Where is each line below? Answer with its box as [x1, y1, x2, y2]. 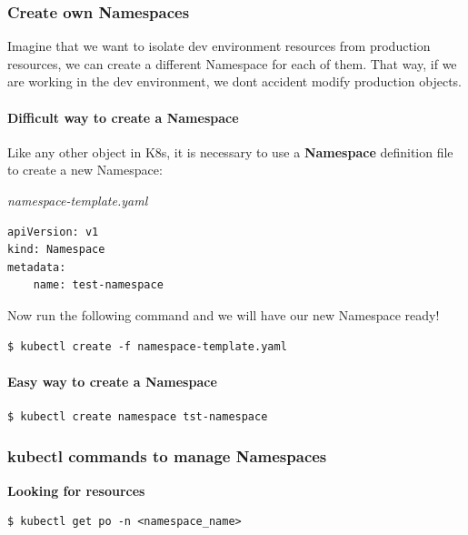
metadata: [7, 260, 66, 274]
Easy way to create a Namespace [7, 371, 217, 390]
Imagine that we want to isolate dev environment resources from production [7, 36, 431, 56]
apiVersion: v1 [7, 225, 99, 238]
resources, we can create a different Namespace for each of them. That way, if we [7, 54, 457, 73]
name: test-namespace [33, 278, 164, 292]
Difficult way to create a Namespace [7, 107, 239, 126]
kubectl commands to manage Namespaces [7, 445, 327, 468]
